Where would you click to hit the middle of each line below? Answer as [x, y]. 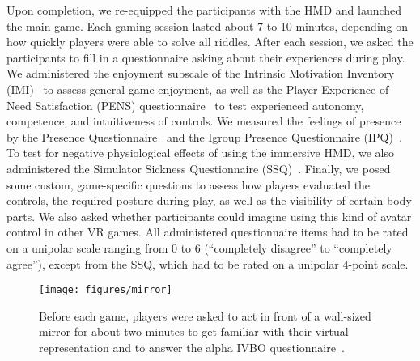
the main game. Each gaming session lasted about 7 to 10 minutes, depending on [208, 25]
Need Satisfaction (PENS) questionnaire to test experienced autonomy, [185, 105]
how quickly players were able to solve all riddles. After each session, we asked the [210, 42]
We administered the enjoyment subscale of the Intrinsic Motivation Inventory [201, 73]
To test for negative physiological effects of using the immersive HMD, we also [200, 153]
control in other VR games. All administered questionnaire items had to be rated [208, 232]
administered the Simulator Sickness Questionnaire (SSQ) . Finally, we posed [199, 168]
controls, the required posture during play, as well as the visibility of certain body [209, 200]
